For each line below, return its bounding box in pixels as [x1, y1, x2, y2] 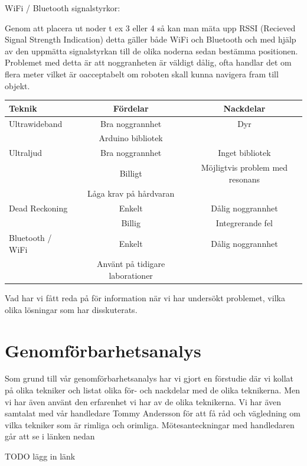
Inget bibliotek [218, 146, 271, 159]
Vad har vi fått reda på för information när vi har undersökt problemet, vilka [5, 292, 285, 304]
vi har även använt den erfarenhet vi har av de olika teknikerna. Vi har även [5, 395, 282, 408]
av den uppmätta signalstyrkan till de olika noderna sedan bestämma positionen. [5, 44, 298, 57]
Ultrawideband [9, 117, 63, 129]
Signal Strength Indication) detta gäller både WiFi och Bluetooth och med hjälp [5, 33, 296, 45]
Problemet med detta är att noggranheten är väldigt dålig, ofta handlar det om [5, 56, 292, 69]
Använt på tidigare [97, 258, 165, 270]
